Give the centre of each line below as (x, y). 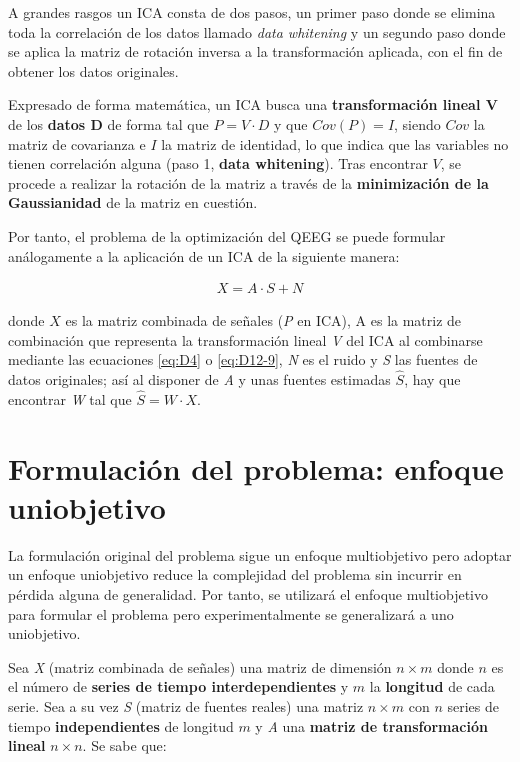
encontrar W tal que (70, 398)
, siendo (417, 123)
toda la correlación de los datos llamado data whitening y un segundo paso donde (257, 31)
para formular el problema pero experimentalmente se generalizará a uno (231, 613)
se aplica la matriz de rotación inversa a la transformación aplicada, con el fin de (255, 51)
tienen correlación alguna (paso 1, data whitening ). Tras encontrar (218, 163)
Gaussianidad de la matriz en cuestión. (133, 202)
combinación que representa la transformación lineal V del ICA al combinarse (245, 339)
